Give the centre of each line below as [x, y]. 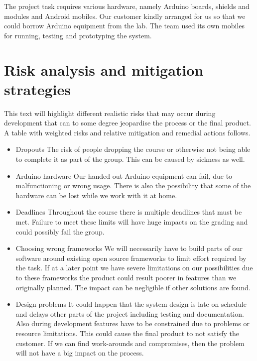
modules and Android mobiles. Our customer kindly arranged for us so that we [125, 16]
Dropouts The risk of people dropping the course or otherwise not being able [133, 149]
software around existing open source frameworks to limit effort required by [131, 258]
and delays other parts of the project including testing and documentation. [130, 313]
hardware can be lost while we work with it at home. [96, 195]
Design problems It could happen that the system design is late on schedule [131, 304]
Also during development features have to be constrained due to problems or [132, 323]
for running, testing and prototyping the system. [78, 35]
